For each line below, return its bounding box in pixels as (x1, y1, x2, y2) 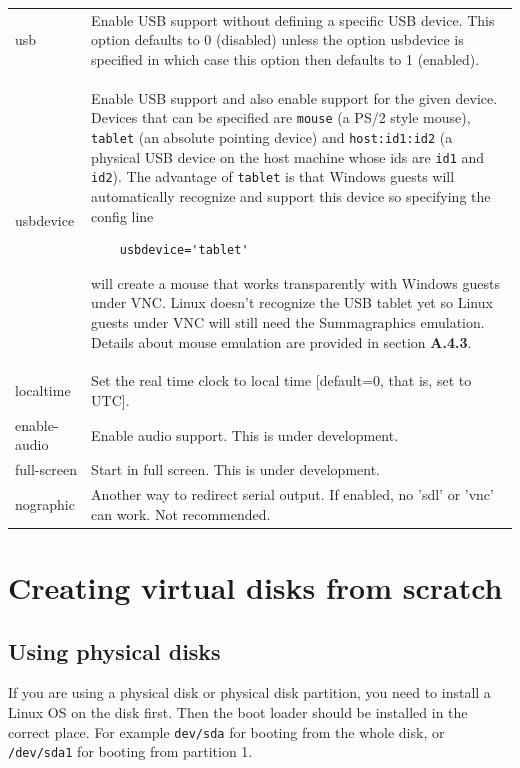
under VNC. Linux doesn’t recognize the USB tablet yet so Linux (91, 292, 493, 313)
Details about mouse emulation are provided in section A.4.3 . (91, 331, 472, 352)
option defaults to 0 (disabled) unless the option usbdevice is (91, 29, 464, 50)
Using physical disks (8, 635, 221, 666)
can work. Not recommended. (91, 503, 271, 524)
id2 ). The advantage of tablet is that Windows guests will (91, 166, 455, 187)
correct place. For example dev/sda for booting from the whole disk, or (8, 721, 445, 742)
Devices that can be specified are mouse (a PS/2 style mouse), (91, 107, 471, 128)
